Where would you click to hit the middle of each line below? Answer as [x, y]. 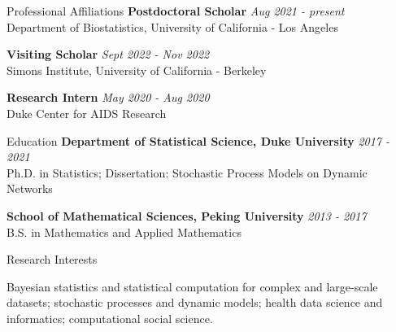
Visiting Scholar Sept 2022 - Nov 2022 [108, 54]
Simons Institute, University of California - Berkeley [137, 70]
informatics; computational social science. [110, 318]
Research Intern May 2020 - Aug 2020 [108, 97]
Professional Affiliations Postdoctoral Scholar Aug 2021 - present [176, 11]
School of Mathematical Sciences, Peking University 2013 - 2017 [187, 215]
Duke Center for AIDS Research [87, 113]
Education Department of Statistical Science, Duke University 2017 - [198, 140]
